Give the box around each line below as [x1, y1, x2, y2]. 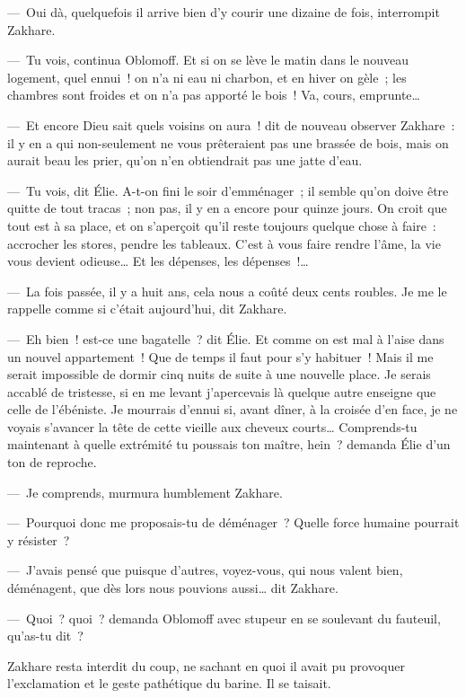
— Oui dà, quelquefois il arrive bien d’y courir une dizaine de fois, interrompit [7, 3, 440, 21]
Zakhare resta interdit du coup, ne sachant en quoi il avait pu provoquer [7, 656, 405, 675]
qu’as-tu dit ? [7, 626, 84, 645]
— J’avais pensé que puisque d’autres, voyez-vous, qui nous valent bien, [7, 561, 403, 579]
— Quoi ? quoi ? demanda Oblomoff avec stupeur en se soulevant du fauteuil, [7, 608, 441, 627]
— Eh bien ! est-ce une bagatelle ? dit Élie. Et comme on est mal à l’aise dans [7, 329, 444, 348]
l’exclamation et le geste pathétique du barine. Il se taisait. [7, 674, 331, 693]
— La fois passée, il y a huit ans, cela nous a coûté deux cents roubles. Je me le [7, 281, 447, 300]
